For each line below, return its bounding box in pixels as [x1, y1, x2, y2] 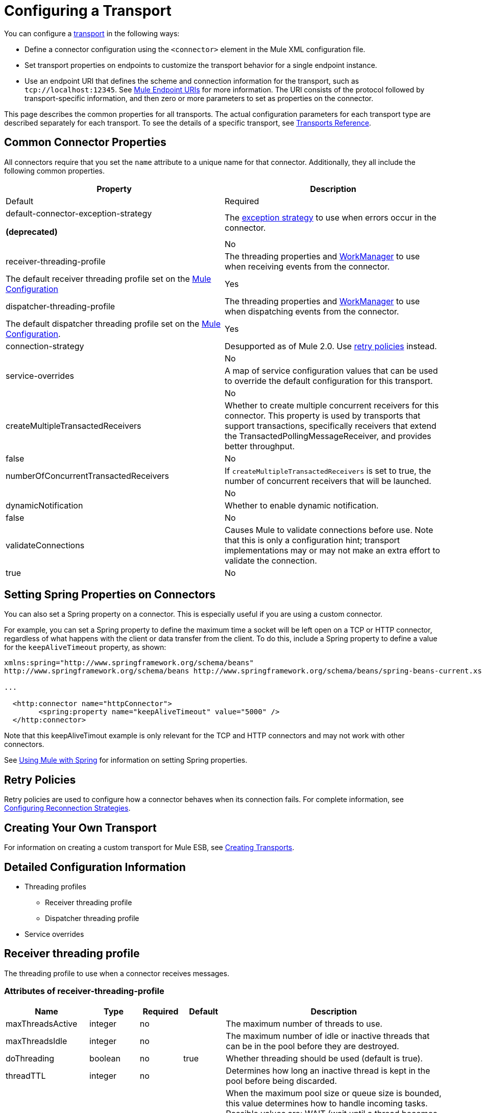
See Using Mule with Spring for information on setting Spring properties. [4, 756, 248, 765]
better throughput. [225, 441, 295, 451]
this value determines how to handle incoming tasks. [226, 1098, 428, 1108]
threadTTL [6, 1070, 46, 1081]
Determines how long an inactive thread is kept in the [226, 1065, 430, 1076]
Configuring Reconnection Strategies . [4, 804, 131, 813]
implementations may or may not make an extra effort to [225, 545, 440, 555]
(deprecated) [6, 226, 58, 237]
